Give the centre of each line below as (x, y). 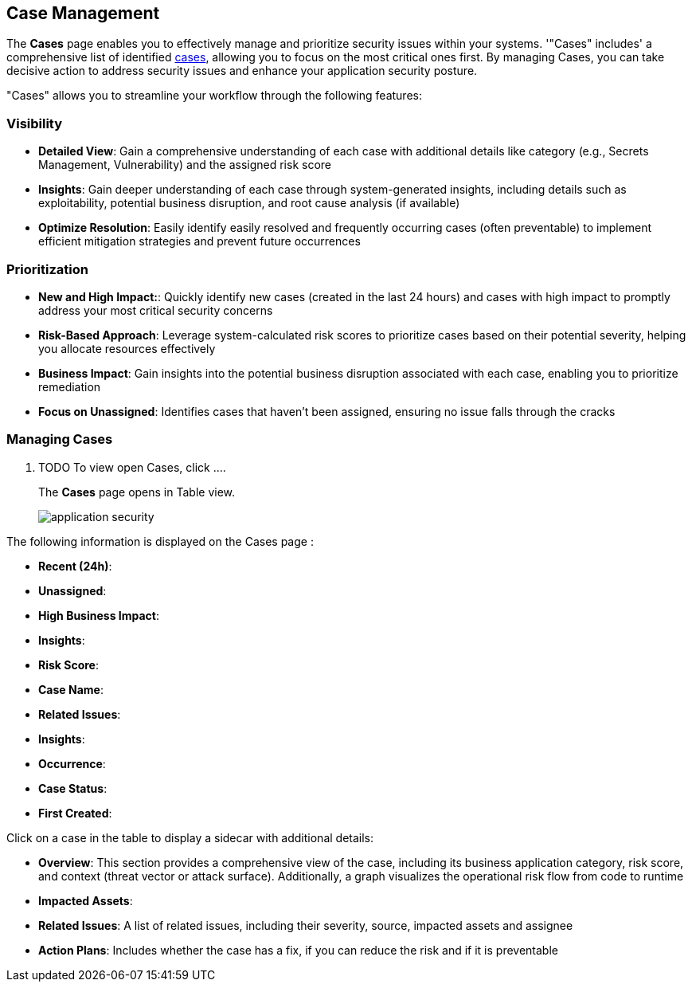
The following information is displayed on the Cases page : (160, 541)
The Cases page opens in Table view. (137, 492)
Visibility (35, 123)
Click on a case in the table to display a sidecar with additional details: (190, 837)
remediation (70, 386)
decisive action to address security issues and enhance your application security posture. (242, 71)
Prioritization (47, 269)
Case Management (83, 13)
